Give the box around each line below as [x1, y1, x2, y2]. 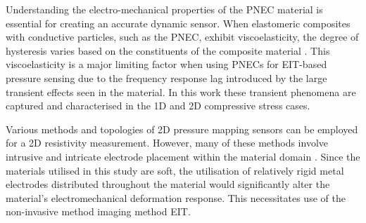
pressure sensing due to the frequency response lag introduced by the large [6, 70, 327, 85]
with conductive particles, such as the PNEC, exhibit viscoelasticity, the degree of [6, 29, 359, 44]
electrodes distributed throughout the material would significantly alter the [6, 177, 330, 191]
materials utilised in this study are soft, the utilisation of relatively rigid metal [6, 163, 344, 177]
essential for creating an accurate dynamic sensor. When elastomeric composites [6, 15, 351, 30]
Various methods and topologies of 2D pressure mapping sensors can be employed [6, 121, 358, 136]
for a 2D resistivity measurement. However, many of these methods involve [6, 135, 329, 150]
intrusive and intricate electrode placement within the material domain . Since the [6, 149, 360, 163]
